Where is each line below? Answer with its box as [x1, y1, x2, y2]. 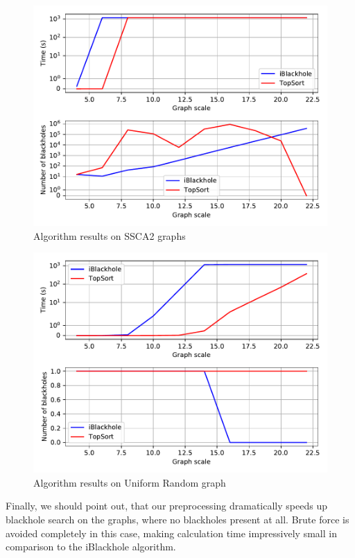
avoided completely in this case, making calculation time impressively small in [6, 525, 337, 540]
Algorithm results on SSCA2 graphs [33, 228, 186, 243]
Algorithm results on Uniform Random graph [33, 475, 226, 489]
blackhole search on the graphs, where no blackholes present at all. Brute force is [6, 512, 349, 526]
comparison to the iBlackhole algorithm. [6, 539, 176, 554]
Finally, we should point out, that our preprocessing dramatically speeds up [6, 498, 327, 513]
